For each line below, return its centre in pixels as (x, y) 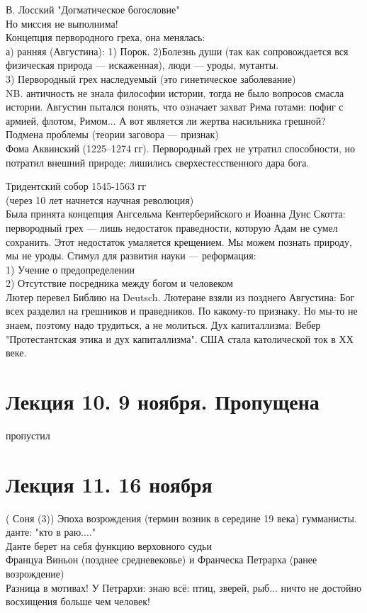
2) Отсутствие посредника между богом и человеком (119, 283)
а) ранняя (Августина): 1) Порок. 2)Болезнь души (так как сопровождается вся (177, 51)
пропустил (28, 435)
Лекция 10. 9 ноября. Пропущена (163, 401)
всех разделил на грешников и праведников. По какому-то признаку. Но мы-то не (182, 311)
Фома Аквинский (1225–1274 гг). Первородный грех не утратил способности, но (181, 148)
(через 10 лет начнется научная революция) (100, 199)
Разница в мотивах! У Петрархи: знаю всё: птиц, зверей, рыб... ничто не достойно (184, 587)
